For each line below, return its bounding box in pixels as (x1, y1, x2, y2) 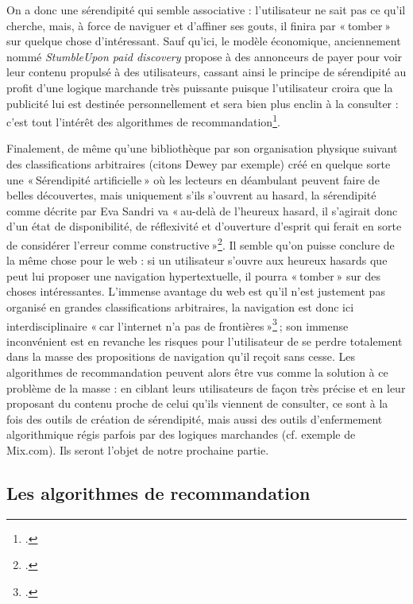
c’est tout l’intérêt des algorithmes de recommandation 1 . (6, 111, 280, 130)
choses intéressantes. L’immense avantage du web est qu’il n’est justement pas (6, 283, 385, 300)
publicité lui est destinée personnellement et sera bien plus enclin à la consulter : (6, 95, 399, 111)
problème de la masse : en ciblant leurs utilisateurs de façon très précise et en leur (6, 379, 406, 396)
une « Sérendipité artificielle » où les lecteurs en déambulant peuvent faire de (6, 171, 380, 188)
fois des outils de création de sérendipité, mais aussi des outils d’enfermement (6, 410, 383, 427)
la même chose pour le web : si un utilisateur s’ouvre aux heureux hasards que (6, 252, 388, 269)
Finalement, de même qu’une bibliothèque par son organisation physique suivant (6, 140, 398, 157)
